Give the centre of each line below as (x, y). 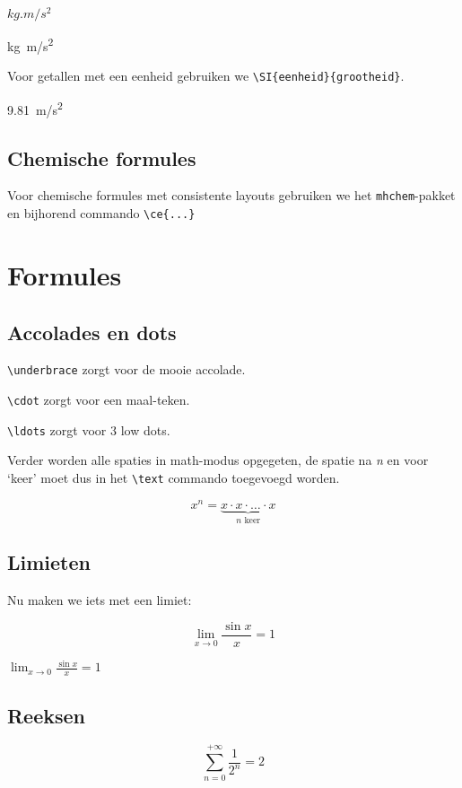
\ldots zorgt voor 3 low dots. (89, 429)
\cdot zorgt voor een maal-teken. (99, 399)
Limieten (49, 562)
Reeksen (47, 715)
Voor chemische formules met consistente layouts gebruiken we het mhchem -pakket (231, 195)
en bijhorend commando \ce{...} (101, 213)
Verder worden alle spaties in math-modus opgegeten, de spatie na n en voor (218, 460)
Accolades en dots (92, 332)
